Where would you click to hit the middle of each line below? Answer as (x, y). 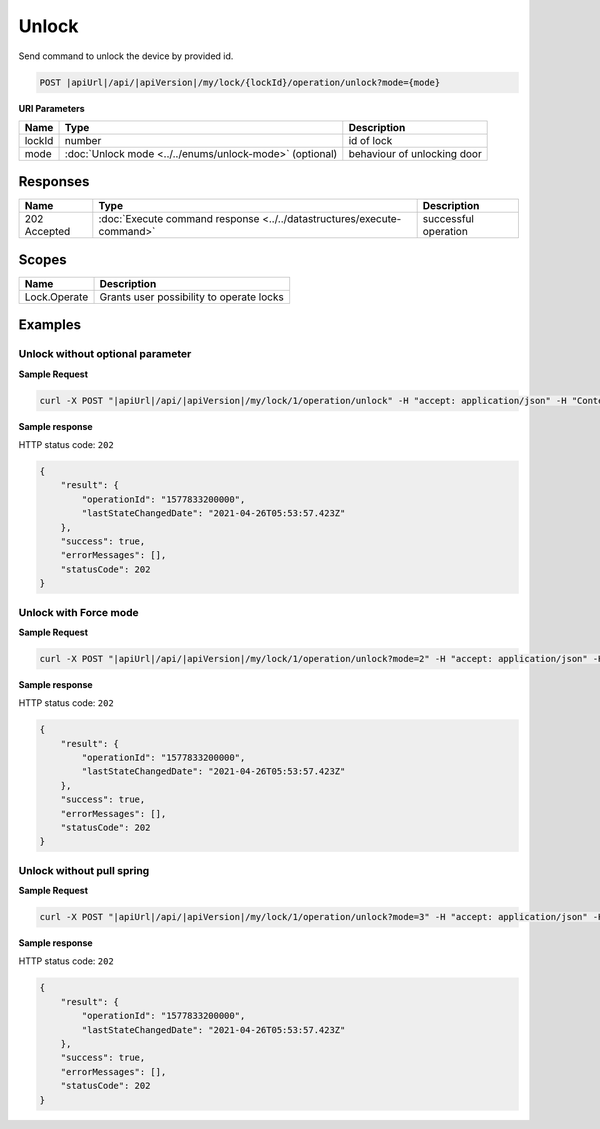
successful (448, 219)
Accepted (47, 232)
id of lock (370, 140)
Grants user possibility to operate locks (191, 297)
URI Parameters (51, 108)
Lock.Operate (56, 297)
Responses (54, 181)
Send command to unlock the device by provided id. (126, 56)
